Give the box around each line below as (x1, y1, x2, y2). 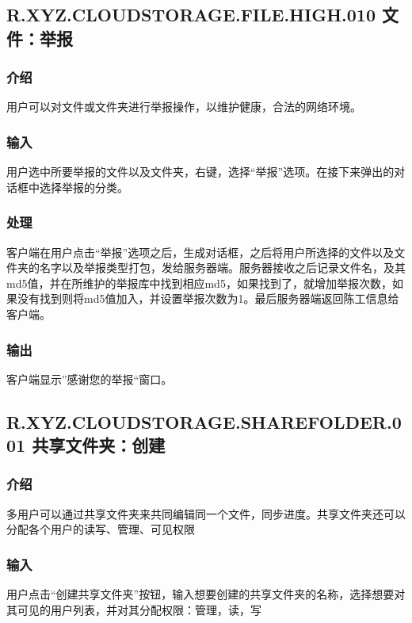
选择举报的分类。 (39, 178, 128, 195)
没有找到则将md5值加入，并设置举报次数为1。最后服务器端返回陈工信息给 (17, 290, 399, 307)
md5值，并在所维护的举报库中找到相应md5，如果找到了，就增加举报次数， (6, 274, 392, 291)
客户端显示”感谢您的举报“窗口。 (6, 370, 173, 387)
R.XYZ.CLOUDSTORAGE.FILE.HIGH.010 (6, 2, 376, 27)
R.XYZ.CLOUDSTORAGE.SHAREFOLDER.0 (6, 409, 402, 434)
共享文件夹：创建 (32, 433, 166, 457)
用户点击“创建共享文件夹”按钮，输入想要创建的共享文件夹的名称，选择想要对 (6, 586, 406, 602)
